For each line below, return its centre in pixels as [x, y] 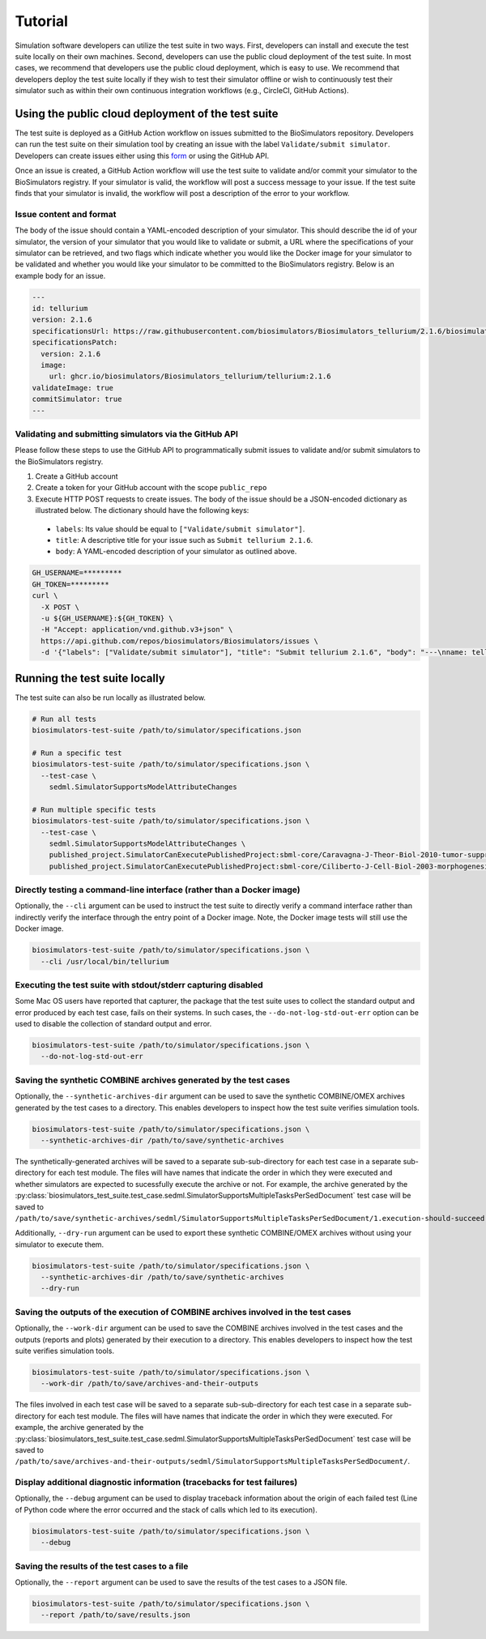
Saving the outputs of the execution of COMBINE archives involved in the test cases [183, 1312]
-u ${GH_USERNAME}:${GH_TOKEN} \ [107, 618]
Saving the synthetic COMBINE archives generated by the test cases [153, 1080]
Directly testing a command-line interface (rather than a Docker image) [158, 890]
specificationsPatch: [75, 343]
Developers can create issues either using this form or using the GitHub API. [142, 156]
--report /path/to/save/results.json [115, 1615]
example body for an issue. [60, 275]
